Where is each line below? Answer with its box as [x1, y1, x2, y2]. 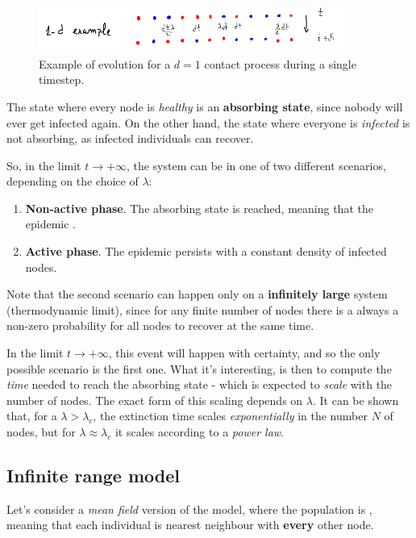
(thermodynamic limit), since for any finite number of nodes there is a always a [6, 301, 399, 318]
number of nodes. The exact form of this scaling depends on [6, 391, 303, 408]
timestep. [39, 71, 85, 88]
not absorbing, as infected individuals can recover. [6, 130, 254, 147]
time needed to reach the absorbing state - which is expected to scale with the [6, 376, 393, 393]
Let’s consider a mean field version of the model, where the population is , [6, 500, 372, 517]
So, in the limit [6, 156, 81, 173]
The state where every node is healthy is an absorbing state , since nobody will [6, 98, 403, 115]
